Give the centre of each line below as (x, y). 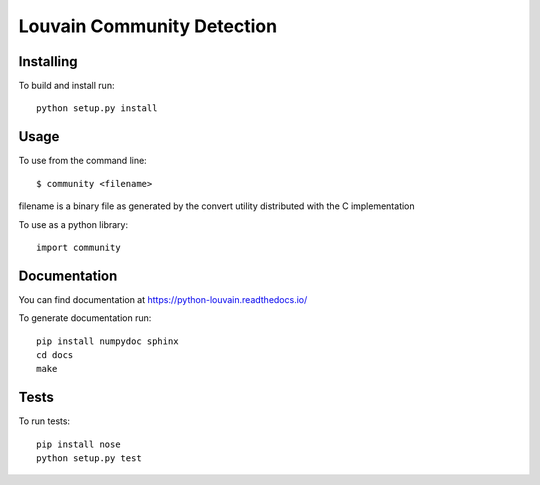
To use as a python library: (73, 224)
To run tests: (44, 421)
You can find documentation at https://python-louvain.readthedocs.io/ (163, 299)
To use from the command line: (82, 161)
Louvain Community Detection (148, 26)
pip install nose (78, 444)
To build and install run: (66, 86)
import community (78, 247)
